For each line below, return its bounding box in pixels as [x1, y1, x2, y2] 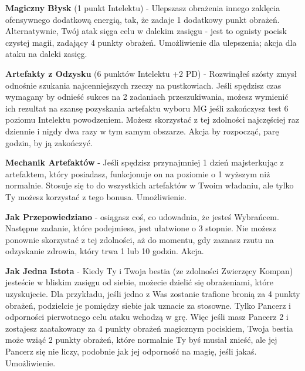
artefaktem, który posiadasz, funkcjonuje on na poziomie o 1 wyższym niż [5, 167, 270, 180]
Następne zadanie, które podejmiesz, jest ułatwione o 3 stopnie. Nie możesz [5, 222, 276, 234]
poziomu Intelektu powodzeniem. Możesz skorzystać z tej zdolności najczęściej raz [5, 113, 299, 126]
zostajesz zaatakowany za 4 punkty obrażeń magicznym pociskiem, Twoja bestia [5, 322, 293, 334]
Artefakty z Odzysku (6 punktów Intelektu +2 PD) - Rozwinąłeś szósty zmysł [5, 67, 297, 79]
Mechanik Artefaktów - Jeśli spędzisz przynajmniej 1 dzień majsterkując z [5, 156, 284, 168]
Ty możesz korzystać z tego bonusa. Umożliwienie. [5, 190, 187, 203]
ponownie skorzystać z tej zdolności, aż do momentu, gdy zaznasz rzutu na [5, 233, 274, 245]
